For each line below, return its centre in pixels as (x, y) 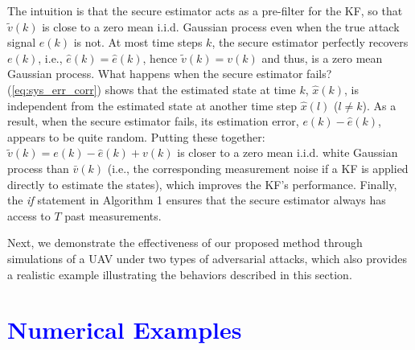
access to (29, 215)
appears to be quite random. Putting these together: (136, 136)
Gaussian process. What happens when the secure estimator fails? (170, 74)
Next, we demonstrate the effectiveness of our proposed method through (185, 243)
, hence (160, 58)
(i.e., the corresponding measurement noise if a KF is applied (258, 168)
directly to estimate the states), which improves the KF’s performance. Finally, (202, 184)
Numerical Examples (125, 329)
